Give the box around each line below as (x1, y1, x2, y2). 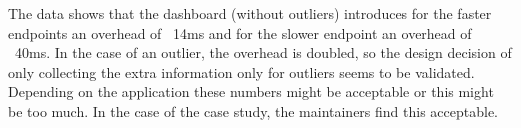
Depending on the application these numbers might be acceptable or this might (8, 81, 494, 102)
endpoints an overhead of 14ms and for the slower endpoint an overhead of (8, 22, 472, 43)
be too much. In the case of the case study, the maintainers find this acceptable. (8, 100, 498, 121)
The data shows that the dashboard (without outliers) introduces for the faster (8, 3, 492, 23)
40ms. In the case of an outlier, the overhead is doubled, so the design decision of (14, 42, 512, 63)
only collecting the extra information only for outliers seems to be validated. (8, 61, 475, 82)
